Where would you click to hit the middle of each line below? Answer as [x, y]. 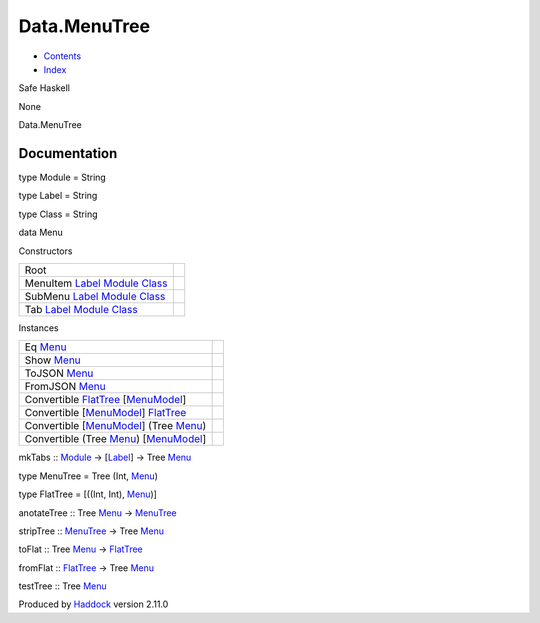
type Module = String [62, 177]
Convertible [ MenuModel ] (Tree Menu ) [115, 426]
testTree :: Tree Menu [62, 586]
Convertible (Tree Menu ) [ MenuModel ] [115, 439]
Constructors [45, 251]
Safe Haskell [44, 88]
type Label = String [58, 196]
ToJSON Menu [59, 373]
